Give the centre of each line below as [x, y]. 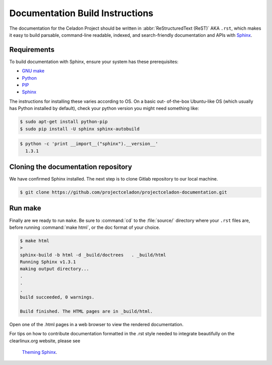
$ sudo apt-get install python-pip [64, 122]
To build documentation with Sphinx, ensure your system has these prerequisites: [94, 62]
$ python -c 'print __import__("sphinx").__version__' [89, 144]
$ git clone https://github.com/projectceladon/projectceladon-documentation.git [124, 192]
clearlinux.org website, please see [45, 341]
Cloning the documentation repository [71, 167]
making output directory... [54, 269]
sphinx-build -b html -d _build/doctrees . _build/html [93, 255]
